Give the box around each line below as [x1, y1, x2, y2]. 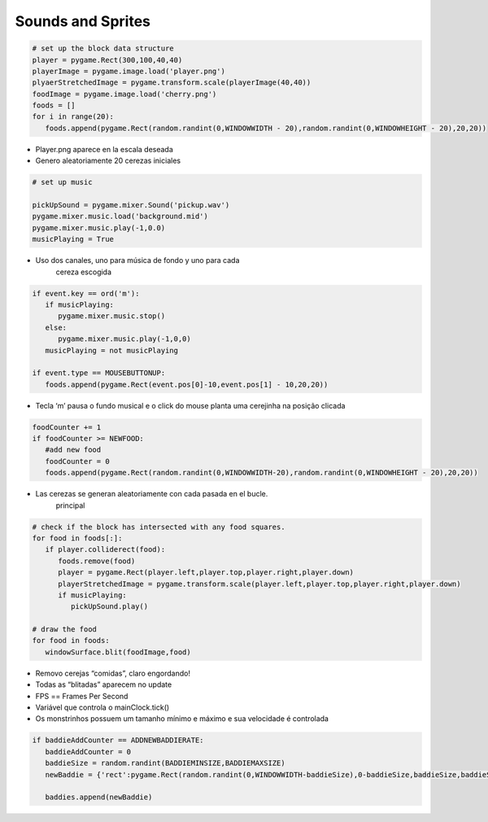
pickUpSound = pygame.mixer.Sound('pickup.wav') [32, 200, 230, 210]
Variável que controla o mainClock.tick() [35, 702, 170, 712]
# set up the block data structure [32, 44, 174, 53]
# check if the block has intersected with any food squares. [32, 522, 285, 531]
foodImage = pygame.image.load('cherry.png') [32, 90, 217, 98]
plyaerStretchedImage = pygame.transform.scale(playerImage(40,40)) [32, 78, 312, 87]
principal [55, 501, 85, 510]
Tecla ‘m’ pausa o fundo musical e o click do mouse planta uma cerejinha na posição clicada [35, 400, 346, 410]
